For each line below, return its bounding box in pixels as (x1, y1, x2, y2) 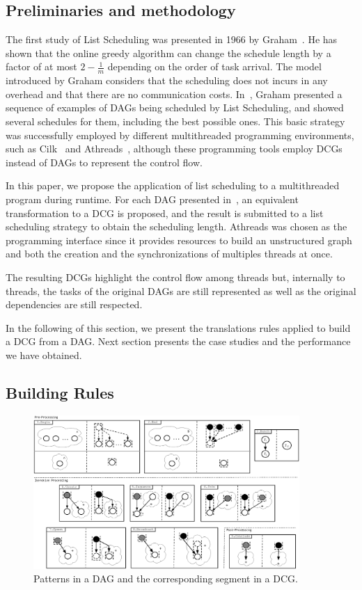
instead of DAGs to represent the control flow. (6, 154, 203, 169)
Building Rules (6, 381, 114, 403)
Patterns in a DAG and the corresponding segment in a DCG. (33, 571, 298, 586)
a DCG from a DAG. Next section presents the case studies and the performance (6, 334, 351, 349)
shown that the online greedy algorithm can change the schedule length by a (6, 45, 331, 60)
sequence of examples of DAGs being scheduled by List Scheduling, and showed (6, 100, 344, 115)
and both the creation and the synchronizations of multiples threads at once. (6, 246, 333, 261)
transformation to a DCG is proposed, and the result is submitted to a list (6, 205, 324, 220)
